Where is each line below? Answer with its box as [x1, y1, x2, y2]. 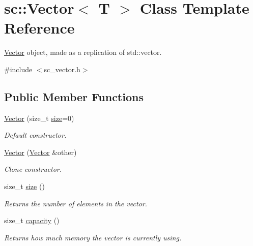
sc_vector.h [44, 64, 80, 74]
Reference [4, 17, 75, 38]
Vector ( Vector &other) [4, 146, 77, 157]
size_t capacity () [4, 215, 60, 226]
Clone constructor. [4, 164, 62, 174]
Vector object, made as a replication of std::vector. [4, 47, 162, 57]
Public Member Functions [4, 88, 144, 104]
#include [4, 64, 33, 74]
